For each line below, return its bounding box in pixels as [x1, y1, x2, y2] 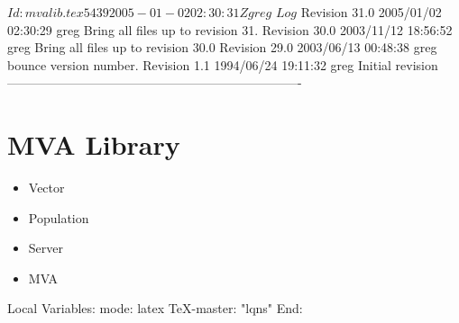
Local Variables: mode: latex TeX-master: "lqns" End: [7, 299, 303, 318]
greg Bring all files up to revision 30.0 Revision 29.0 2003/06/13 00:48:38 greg [7, 38, 437, 57]
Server [28, 238, 63, 257]
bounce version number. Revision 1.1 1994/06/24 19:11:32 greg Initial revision [7, 55, 438, 74]
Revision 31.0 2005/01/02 [300, 3, 442, 21]
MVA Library [7, 126, 180, 163]
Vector [28, 178, 65, 197]
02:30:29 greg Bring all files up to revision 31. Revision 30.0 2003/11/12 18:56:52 [7, 20, 453, 39]
